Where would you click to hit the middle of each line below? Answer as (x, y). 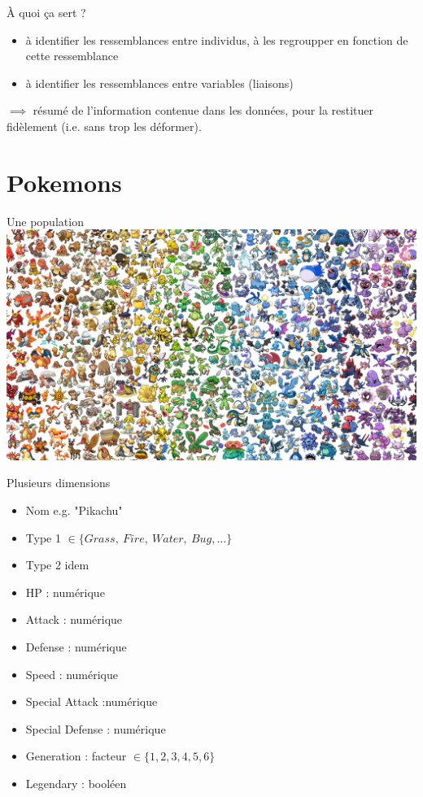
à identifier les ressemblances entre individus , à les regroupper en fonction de (217, 39)
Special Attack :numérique (92, 701)
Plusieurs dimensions (59, 483)
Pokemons (64, 182)
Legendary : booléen (76, 783)
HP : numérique (65, 592)
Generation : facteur (76, 756)
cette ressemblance (72, 56)
